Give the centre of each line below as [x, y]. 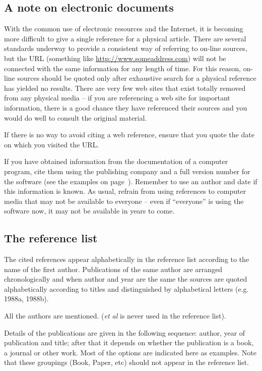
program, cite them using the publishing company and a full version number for [127, 171]
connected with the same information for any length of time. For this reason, [122, 68]
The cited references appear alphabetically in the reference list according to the [127, 259]
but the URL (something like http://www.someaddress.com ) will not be [115, 58]
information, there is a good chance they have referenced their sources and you [126, 107]
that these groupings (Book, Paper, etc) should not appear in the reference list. [126, 362]
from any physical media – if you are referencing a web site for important [117, 98]
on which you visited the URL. [52, 144]
